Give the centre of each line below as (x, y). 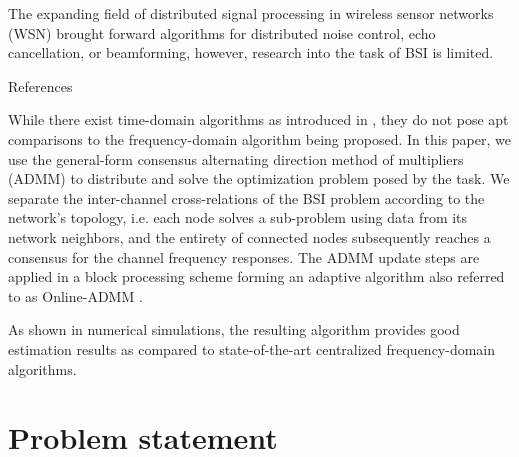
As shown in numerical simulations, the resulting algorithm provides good (234, 329)
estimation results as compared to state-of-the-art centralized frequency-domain (252, 348)
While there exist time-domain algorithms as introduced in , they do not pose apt (258, 119)
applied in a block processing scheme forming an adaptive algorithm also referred (256, 276)
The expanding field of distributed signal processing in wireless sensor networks (251, 13)
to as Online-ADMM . (75, 295)
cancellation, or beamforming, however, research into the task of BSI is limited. (251, 52)
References (40, 85)
